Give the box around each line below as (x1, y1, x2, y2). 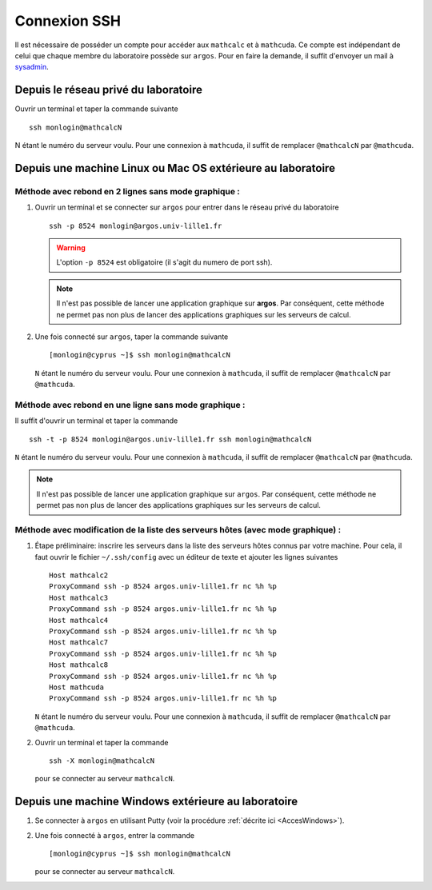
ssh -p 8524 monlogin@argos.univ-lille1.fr (49, 221, 222, 230)
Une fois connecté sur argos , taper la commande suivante (34, 332, 229, 341)
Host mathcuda (49, 683, 104, 692)
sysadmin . (14, 62, 50, 72)
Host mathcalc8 (49, 661, 109, 669)
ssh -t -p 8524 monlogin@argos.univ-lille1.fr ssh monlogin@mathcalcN (29, 434, 312, 444)
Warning (56, 242, 86, 252)
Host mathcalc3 (49, 593, 109, 602)
